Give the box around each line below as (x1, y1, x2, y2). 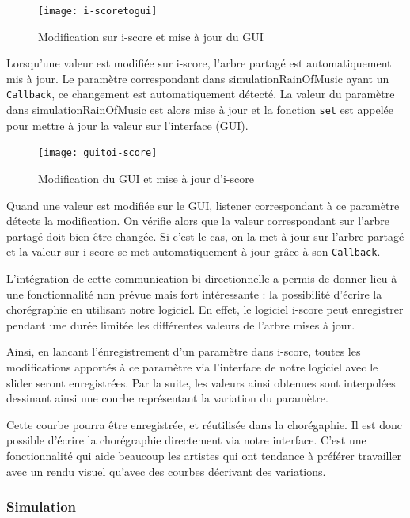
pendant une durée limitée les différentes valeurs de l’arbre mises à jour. (6, 316, 355, 333)
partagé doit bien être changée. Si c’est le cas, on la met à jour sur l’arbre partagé (6, 227, 404, 244)
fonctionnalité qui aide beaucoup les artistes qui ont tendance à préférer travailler (6, 447, 402, 463)
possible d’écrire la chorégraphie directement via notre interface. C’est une (6, 432, 366, 448)
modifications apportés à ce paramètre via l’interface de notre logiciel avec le (6, 359, 378, 375)
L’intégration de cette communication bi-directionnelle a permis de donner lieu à (6, 270, 397, 287)
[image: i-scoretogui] (38, 6, 158, 17)
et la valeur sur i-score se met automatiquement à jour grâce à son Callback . (6, 243, 381, 260)
